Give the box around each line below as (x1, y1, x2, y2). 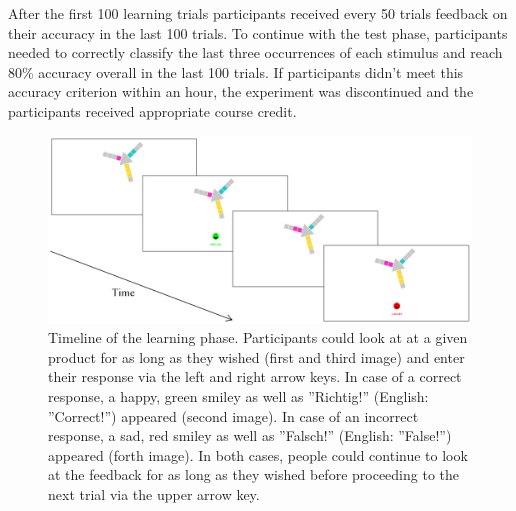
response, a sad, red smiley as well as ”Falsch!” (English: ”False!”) (48, 425, 452, 446)
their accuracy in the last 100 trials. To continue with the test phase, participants (8, 22, 508, 43)
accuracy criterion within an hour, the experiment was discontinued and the (8, 81, 474, 102)
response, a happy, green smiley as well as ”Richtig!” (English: (48, 385, 429, 406)
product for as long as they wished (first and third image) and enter (48, 346, 465, 367)
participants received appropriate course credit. (8, 100, 297, 121)
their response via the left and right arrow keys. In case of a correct (48, 366, 462, 387)
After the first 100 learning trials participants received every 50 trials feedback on (8, 3, 508, 23)
